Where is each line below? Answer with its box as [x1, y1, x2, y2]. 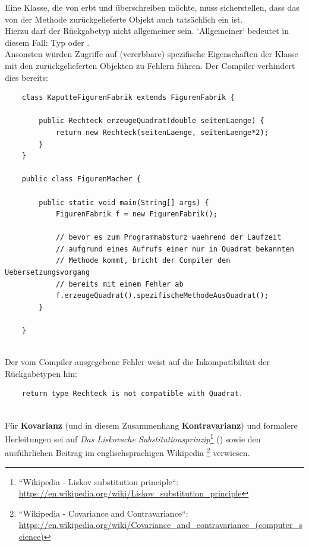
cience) [18, 530, 44, 543]
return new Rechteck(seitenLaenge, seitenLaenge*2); [55, 128, 269, 137]
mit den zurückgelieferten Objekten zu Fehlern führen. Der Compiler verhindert [5, 59, 295, 71]
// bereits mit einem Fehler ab [55, 279, 184, 288]
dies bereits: [5, 71, 48, 83]
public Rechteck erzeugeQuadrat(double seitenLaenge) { [39, 117, 264, 125]
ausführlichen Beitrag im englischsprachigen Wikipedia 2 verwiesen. [5, 445, 250, 459]
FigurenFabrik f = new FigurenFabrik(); [55, 210, 217, 219]
